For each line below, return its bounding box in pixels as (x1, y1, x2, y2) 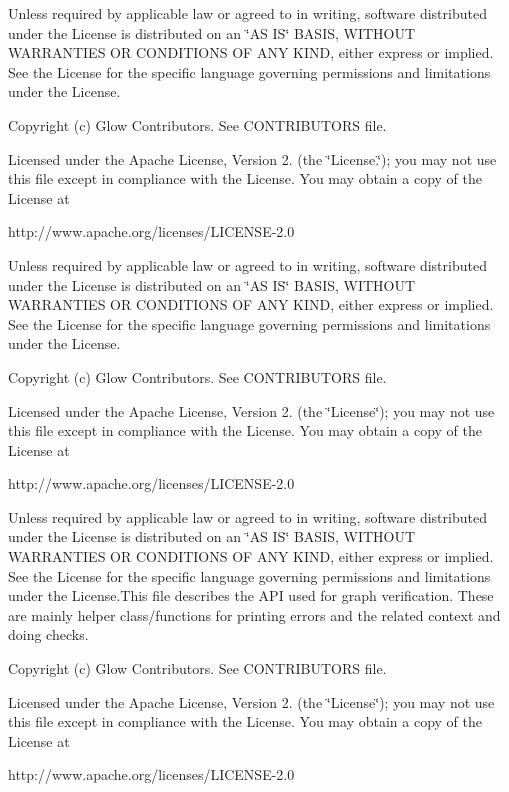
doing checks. (8, 624, 89, 645)
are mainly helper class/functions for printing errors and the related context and (8, 604, 501, 625)
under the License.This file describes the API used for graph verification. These (8, 585, 494, 606)
